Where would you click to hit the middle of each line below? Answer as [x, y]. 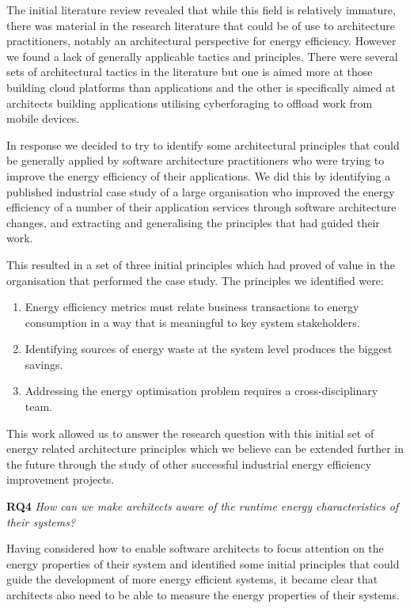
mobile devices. [43, 118]
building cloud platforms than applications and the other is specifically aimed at [201, 87]
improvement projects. [61, 479]
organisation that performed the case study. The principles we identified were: [195, 280]
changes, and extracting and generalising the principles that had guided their [193, 222]
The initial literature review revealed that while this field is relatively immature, [201, 9]
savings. [44, 364]
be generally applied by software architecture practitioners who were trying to [196, 160]
